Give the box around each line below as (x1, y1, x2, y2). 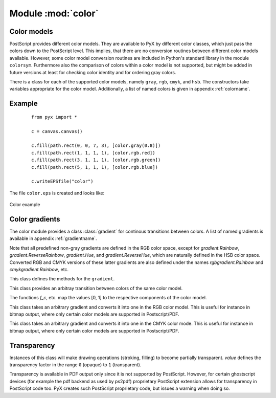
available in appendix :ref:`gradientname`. (9, 235, 97, 241)
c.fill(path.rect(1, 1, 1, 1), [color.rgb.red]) (31, 150, 155, 156)
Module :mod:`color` (9, 8, 99, 19)
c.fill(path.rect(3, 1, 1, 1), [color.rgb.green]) (31, 157, 161, 163)
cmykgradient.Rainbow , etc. (9, 266, 69, 272)
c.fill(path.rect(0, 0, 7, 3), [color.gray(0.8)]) (31, 143, 161, 148)
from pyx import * (31, 114, 78, 120)
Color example (9, 202, 40, 208)
